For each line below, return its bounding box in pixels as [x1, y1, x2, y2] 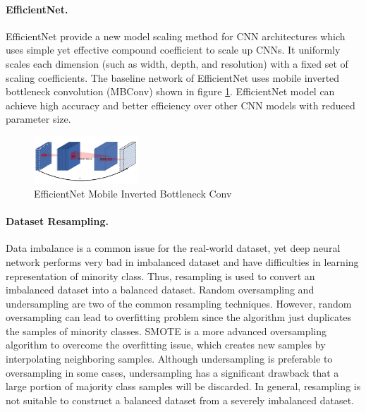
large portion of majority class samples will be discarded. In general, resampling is [6, 379, 361, 394]
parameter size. [6, 111, 71, 126]
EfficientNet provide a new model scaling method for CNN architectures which [6, 28, 346, 43]
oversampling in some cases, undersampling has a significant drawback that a [6, 365, 339, 380]
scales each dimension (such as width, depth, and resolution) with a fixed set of [6, 56, 348, 71]
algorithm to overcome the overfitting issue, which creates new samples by [6, 337, 326, 352]
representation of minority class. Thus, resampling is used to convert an [6, 268, 315, 283]
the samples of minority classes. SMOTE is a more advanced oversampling [6, 323, 327, 338]
